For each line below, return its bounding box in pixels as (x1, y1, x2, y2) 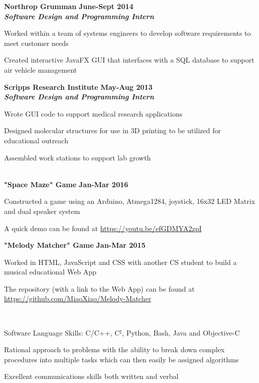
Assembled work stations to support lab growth (4, 152, 151, 162)
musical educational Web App (4, 266, 96, 277)
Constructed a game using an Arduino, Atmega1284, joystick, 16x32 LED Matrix (4, 196, 255, 206)
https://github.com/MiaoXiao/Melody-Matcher (4, 293, 151, 304)
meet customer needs (4, 37, 69, 48)
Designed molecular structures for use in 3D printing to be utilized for (4, 125, 221, 136)
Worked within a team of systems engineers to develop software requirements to (4, 28, 251, 38)
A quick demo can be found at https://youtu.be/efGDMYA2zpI (4, 223, 202, 233)
